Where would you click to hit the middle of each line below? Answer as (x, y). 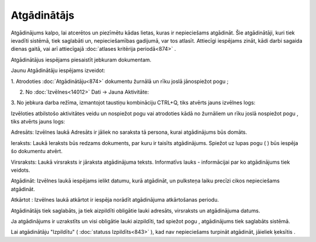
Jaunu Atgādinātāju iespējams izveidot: (58, 71)
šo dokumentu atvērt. (37, 151)
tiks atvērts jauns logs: (38, 122)
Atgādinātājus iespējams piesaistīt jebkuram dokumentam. (81, 60)
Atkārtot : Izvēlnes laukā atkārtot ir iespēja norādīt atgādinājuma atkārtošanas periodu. (115, 200)
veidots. (20, 170)
